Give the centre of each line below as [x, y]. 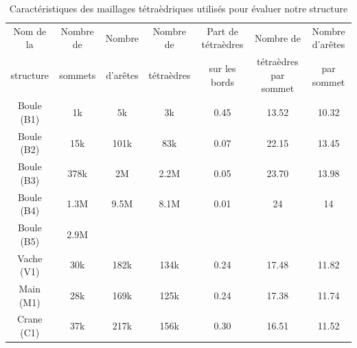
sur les [222, 68]
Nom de [30, 31]
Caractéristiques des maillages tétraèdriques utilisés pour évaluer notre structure [178, 8]
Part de [222, 31]
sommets [78, 74]
